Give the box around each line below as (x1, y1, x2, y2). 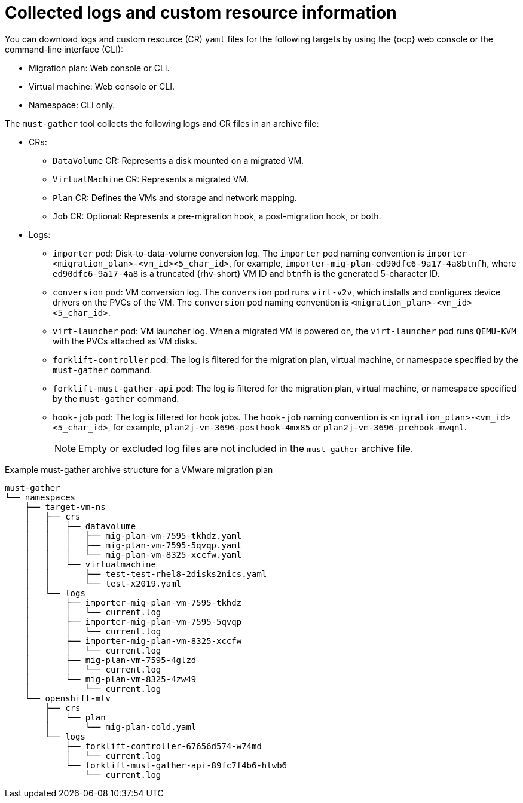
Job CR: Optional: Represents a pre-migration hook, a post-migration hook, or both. (53, 210, 381, 221)
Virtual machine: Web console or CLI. (29, 81, 175, 91)
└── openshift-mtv (25, 693, 111, 703)
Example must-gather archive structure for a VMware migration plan (5, 464, 273, 475)
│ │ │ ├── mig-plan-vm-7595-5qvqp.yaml (25, 540, 242, 550)
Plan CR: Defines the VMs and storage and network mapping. (53, 192, 297, 203)
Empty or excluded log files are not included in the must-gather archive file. (78, 442, 414, 454)
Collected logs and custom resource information (5, 2, 397, 23)
